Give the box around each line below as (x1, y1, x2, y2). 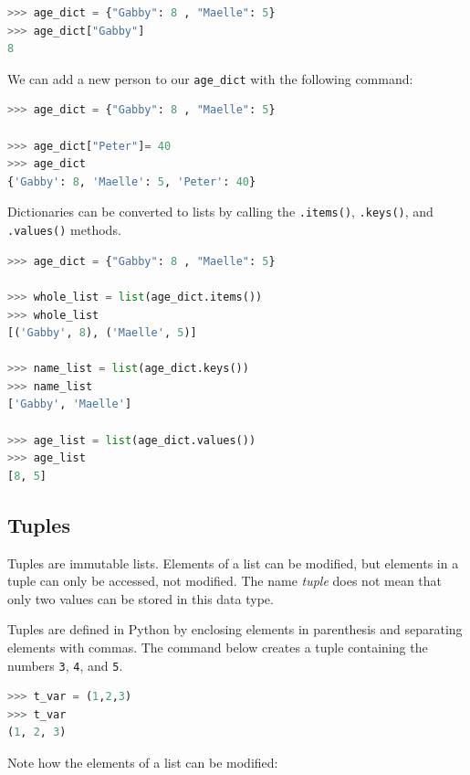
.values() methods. (7, 220, 121, 239)
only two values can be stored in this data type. (7, 589, 274, 608)
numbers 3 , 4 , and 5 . (7, 655, 123, 674)
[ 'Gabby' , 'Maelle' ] (7, 398, 132, 411)
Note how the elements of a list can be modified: (7, 753, 278, 772)
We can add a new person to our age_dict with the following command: (7, 69, 413, 88)
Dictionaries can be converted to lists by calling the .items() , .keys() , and (7, 202, 433, 221)
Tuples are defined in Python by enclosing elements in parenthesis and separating (7, 620, 463, 639)
